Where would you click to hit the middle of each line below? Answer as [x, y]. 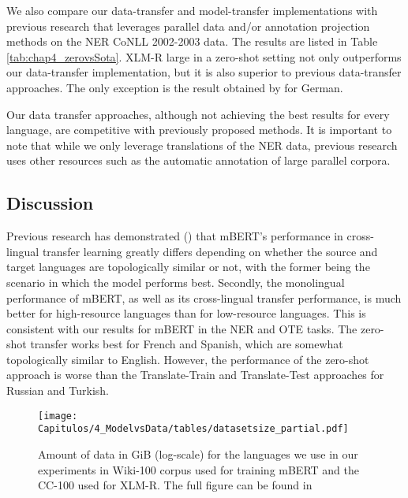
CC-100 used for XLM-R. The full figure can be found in [175, 485]
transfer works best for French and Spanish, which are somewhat [187, 344]
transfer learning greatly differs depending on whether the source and [210, 251]
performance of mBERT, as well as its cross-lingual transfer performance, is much [204, 297]
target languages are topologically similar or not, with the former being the [188, 267]
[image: [58, 416]
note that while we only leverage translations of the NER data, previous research [202, 145]
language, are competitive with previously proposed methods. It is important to [199, 130]
